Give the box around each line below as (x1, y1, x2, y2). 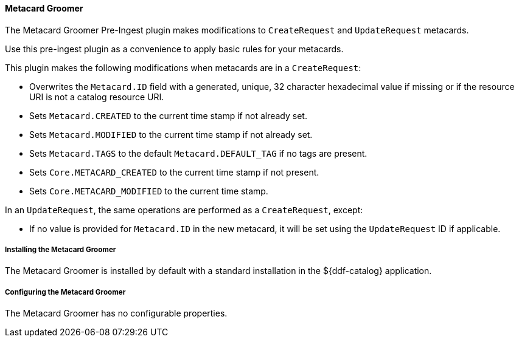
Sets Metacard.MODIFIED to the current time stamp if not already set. (29, 129, 313, 140)
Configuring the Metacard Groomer (5, 287, 126, 296)
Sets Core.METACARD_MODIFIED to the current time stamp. (29, 185, 268, 196)
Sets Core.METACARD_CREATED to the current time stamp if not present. (29, 166, 319, 177)
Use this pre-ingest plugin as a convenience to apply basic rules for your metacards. (5, 43, 344, 54)
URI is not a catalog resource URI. (29, 91, 164, 102)
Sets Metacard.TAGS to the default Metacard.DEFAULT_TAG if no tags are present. (29, 148, 367, 159)
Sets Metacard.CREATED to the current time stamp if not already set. (29, 110, 307, 121)
